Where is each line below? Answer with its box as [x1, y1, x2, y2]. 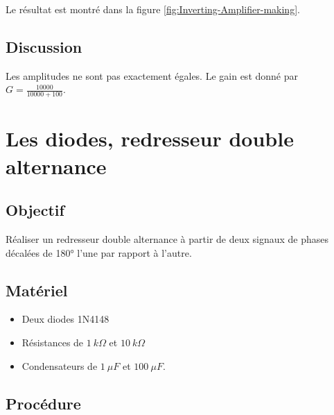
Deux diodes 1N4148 [21, 312, 109, 326]
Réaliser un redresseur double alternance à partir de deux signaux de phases [6, 231, 329, 246]
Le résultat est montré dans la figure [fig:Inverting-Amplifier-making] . [6, 2, 300, 16]
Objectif [6, 199, 64, 221]
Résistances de [21, 334, 84, 349]
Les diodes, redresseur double [6, 124, 294, 153]
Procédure [6, 392, 81, 414]
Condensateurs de [21, 358, 98, 373]
